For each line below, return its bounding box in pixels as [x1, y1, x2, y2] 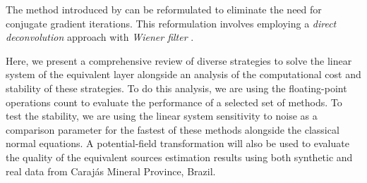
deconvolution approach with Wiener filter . [6, 30, 194, 44]
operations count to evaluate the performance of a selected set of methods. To [6, 94, 342, 109]
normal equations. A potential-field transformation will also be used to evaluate [6, 136, 349, 151]
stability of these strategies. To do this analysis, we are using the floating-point [6, 80, 347, 95]
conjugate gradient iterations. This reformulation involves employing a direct [6, 15, 337, 30]
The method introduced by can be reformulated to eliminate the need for [6, 2, 322, 16]
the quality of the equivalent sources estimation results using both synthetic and [6, 149, 353, 164]
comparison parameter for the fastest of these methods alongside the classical [6, 122, 339, 137]
